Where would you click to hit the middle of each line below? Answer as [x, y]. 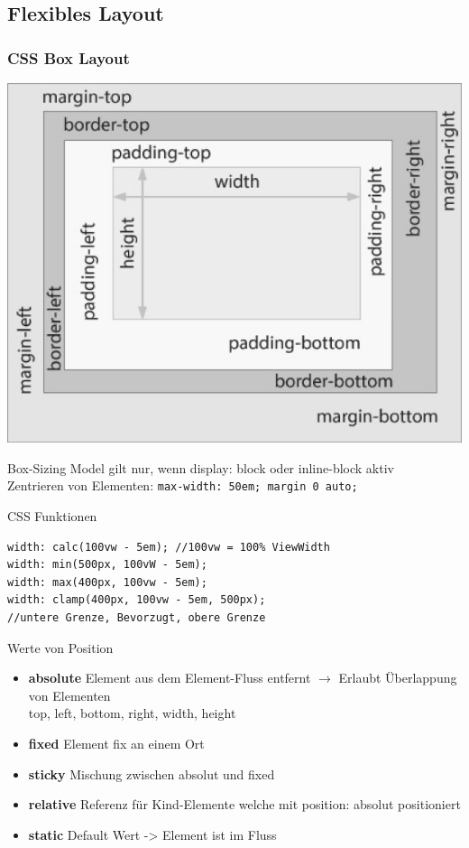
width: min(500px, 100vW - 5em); [107, 565]
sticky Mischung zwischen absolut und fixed [152, 773]
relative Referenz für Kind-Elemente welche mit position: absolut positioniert [244, 804]
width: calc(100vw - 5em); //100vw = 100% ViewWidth [169, 547]
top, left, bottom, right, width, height [132, 713]
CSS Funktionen [52, 516]
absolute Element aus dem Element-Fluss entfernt [170, 678]
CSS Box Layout [69, 57]
